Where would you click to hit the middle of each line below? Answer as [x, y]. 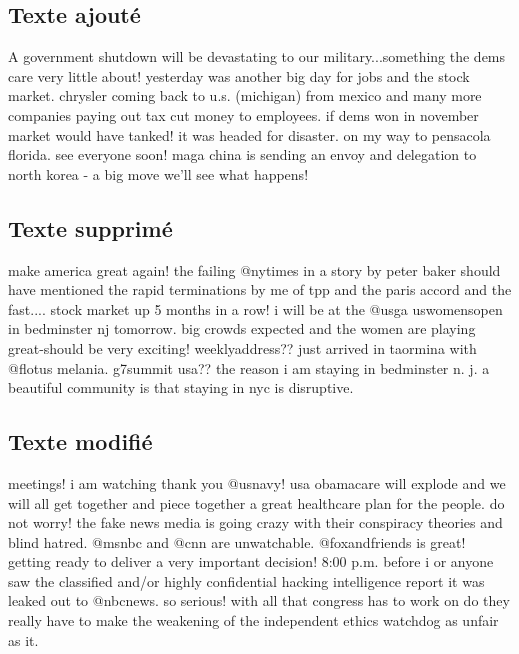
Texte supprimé [90, 227]
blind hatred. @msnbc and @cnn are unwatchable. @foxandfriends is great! [237, 541]
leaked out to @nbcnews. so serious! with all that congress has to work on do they [259, 600]
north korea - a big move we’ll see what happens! [158, 173]
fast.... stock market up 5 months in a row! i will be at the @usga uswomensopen [255, 308]
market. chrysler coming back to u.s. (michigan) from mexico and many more [245, 95]
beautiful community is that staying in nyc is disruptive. [181, 387]
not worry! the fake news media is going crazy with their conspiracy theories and [255, 522]
